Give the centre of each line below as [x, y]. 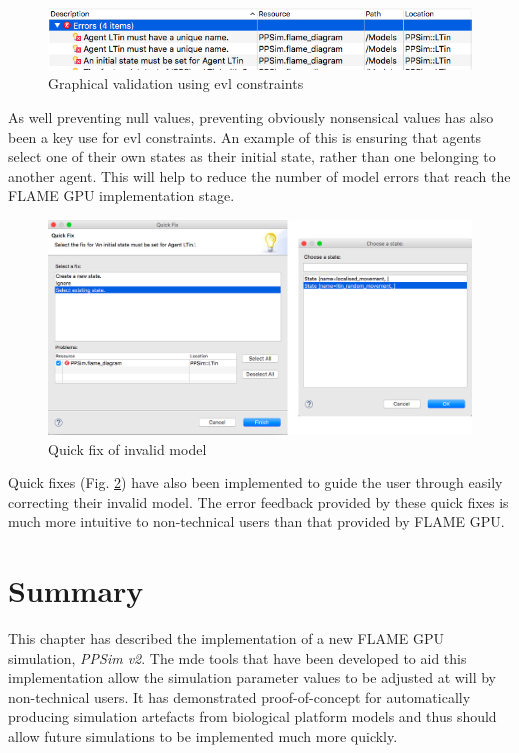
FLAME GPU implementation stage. [121, 195]
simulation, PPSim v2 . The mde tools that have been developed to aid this [237, 657]
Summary [76, 590]
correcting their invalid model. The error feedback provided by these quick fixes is [258, 501]
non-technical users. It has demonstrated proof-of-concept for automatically [239, 696]
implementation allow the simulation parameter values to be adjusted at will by [252, 677]
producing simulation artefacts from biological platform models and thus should [252, 716]
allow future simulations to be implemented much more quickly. [203, 735]
